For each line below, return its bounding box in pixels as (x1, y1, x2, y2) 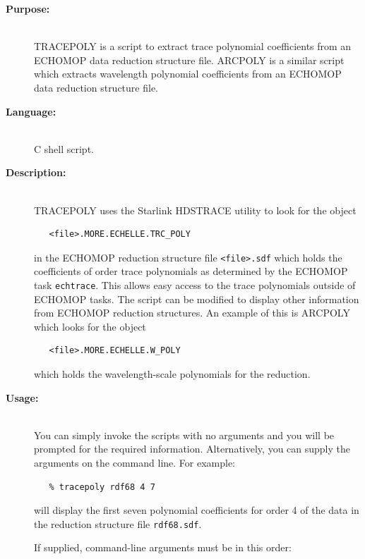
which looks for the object (34, 319, 146, 333)
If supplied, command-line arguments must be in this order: (34, 540, 292, 555)
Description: (6, 165, 66, 180)
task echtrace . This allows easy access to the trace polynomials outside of (34, 277, 356, 292)
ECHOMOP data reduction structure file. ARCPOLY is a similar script (34, 52, 345, 67)
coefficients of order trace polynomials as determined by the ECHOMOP (34, 264, 348, 278)
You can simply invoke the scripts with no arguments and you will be (34, 427, 335, 442)
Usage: (6, 390, 39, 405)
